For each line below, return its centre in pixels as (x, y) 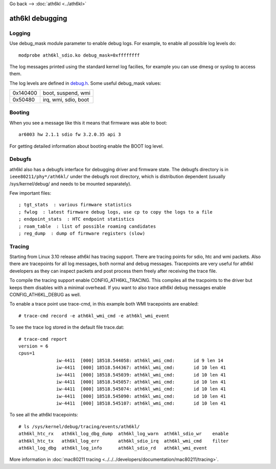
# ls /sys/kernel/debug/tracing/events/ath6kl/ (79, 426)
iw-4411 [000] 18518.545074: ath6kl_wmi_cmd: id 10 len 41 (141, 389)
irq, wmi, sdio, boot (66, 100)
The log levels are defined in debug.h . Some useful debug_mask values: (85, 83)
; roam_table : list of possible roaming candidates (87, 226)
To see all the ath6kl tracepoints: (44, 415)
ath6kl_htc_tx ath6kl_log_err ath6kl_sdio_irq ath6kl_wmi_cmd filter (124, 441)
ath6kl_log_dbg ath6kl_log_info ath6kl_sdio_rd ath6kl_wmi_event (113, 448)
